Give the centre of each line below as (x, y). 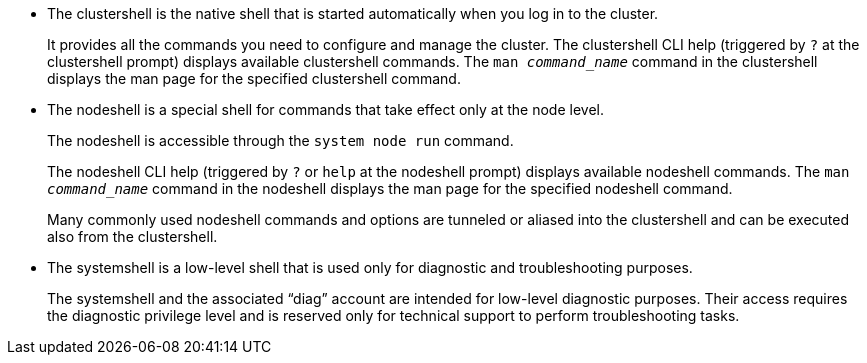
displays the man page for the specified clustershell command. (254, 78)
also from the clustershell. (132, 236)
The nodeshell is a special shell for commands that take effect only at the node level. (325, 109)
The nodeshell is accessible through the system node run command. (280, 140)
